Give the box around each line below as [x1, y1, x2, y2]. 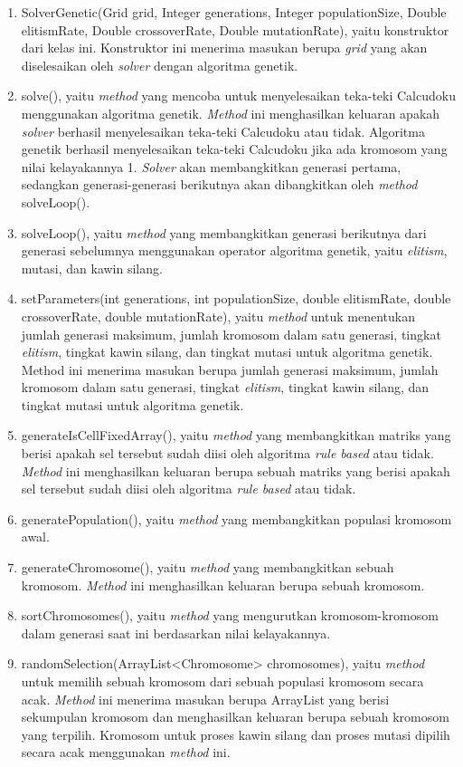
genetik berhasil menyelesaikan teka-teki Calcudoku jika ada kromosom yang [21, 139, 448, 158]
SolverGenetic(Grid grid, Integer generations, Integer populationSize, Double [21, 3, 447, 21]
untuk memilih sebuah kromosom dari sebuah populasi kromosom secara [21, 672, 424, 690]
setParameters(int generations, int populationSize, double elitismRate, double [21, 289, 451, 308]
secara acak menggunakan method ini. [21, 743, 231, 762]
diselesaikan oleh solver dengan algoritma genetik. [21, 55, 298, 74]
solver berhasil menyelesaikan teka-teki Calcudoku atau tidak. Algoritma [21, 121, 425, 140]
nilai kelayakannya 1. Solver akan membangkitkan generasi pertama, [21, 157, 402, 176]
